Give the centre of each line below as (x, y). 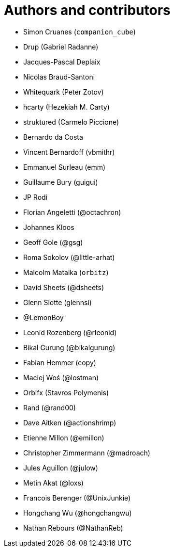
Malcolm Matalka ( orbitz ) (66, 272)
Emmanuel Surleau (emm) (65, 167)
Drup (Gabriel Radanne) (61, 47)
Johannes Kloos (49, 227)
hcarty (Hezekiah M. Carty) (66, 107)
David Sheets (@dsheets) (64, 287)
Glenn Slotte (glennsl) (58, 302)
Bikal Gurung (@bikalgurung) (69, 347)
